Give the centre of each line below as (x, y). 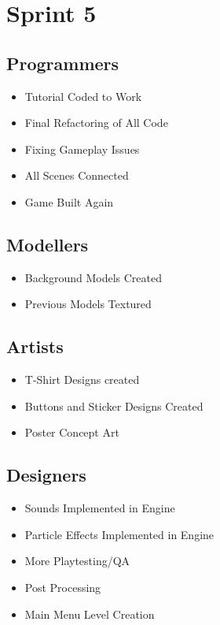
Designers (46, 475)
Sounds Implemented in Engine (100, 508)
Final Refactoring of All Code (96, 123)
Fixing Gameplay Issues (82, 149)
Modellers (48, 244)
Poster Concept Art (72, 432)
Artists (35, 346)
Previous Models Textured (88, 304)
